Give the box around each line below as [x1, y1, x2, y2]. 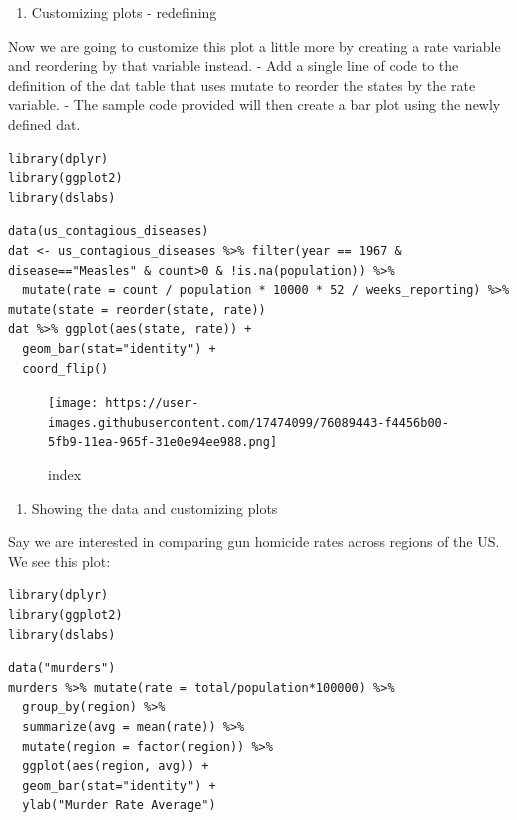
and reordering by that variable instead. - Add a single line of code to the [8, 55, 459, 76]
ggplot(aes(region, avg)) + [22, 759, 209, 774]
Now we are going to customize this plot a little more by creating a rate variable [8, 35, 501, 56]
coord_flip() [22, 361, 109, 376]
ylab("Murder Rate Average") [22, 798, 216, 813]
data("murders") [8, 661, 116, 676]
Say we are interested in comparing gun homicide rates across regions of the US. [8, 531, 500, 552]
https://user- [105, 396, 199, 411]
